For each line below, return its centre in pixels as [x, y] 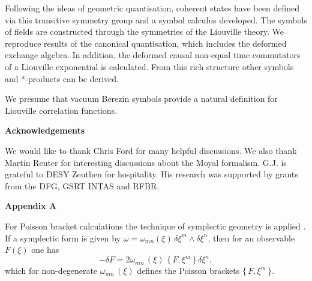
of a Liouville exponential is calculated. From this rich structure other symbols [149, 66]
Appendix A [31, 206]
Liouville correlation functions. [61, 110]
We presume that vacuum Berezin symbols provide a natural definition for [141, 99]
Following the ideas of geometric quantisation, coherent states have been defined [152, 8]
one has [45, 250]
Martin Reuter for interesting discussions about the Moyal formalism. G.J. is [146, 162]
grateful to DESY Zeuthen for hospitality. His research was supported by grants [151, 174]
